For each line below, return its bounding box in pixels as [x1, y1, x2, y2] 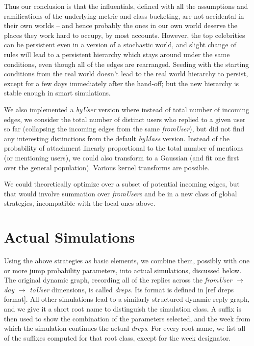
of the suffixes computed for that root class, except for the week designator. [4, 332, 231, 343]
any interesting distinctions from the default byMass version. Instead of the [4, 133, 229, 143]
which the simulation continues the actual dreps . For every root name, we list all [4, 323, 246, 333]
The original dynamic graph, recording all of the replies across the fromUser [4, 275, 232, 285]
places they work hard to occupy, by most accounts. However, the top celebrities [4, 30, 245, 40]
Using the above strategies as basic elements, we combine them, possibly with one [4, 255, 250, 265]
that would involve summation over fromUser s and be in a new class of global [4, 188, 237, 198]
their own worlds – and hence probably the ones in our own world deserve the [4, 20, 238, 31]
